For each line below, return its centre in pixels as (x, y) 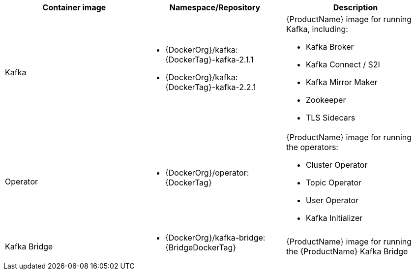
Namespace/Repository (215, 7)
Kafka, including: (317, 29)
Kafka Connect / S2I (343, 64)
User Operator (332, 200)
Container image (74, 7)
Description (356, 7)
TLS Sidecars (330, 118)
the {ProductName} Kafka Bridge (347, 251)
